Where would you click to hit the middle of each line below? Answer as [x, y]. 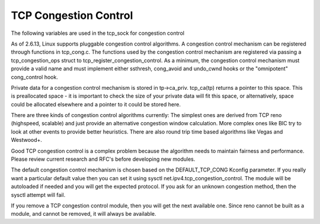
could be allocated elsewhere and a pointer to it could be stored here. [96, 104]
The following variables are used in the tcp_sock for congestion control [98, 33]
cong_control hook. [35, 77]
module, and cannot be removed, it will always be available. [84, 214]
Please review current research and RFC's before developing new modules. [103, 159]
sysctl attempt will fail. [38, 194]
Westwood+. [27, 140]
